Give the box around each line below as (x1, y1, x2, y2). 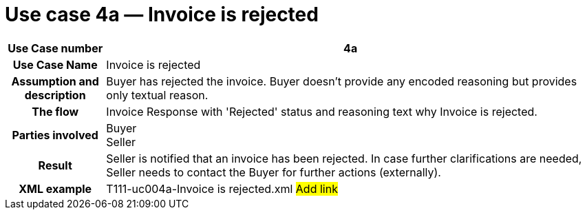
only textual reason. (106, 88, 209, 102)
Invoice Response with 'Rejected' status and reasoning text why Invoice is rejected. (106, 104, 537, 119)
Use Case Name (12, 57, 98, 72)
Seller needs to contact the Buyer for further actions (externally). (106, 165, 441, 179)
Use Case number (8, 41, 103, 55)
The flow (32, 104, 79, 119)
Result (38, 158, 72, 172)
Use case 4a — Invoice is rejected (5, 3, 319, 26)
